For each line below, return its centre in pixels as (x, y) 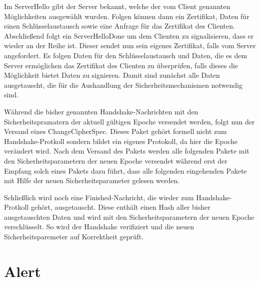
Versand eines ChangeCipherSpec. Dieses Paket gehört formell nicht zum (115, 131)
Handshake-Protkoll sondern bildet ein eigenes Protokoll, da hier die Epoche (121, 141)
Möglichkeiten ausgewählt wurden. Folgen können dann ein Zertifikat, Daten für (127, 16)
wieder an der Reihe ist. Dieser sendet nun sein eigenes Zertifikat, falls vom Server (130, 45)
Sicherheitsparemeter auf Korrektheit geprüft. (74, 237)
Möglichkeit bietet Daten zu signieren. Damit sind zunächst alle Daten (112, 75)
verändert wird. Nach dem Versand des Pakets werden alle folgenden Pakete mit (127, 151)
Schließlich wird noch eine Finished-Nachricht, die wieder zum (99, 197)
